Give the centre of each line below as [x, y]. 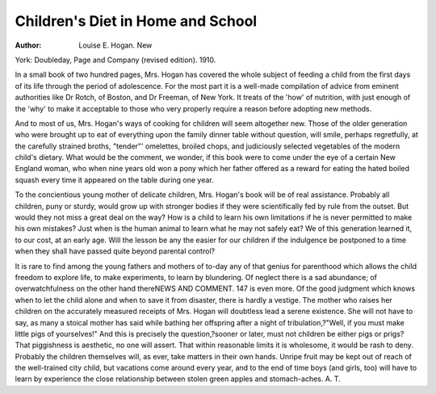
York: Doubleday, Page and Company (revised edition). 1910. [115, 60]
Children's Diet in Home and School [136, 21]
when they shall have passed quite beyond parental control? [115, 251]
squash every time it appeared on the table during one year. [114, 180]
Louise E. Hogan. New [115, 45]
